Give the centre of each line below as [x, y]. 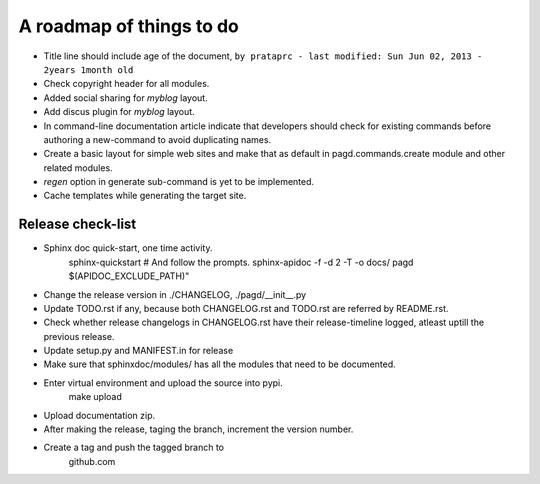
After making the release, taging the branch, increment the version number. [198, 429]
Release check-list [77, 224]
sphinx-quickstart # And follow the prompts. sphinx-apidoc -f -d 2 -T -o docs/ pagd [241, 262]
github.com [92, 461]
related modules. [78, 167]
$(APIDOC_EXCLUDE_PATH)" [129, 276]
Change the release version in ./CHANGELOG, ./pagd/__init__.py [175, 294]
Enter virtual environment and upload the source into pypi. [163, 382]
